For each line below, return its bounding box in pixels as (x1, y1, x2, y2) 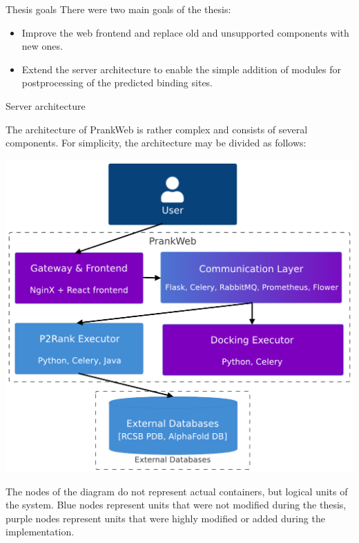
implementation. (6, 524, 75, 539)
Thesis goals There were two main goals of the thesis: (6, 2, 231, 16)
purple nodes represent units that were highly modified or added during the (6, 511, 325, 525)
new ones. (21, 39, 63, 53)
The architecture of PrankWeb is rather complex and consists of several (6, 122, 308, 136)
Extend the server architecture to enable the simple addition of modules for (21, 61, 342, 76)
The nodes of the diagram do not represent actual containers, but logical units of (6, 484, 348, 498)
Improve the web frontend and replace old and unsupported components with (21, 25, 349, 39)
